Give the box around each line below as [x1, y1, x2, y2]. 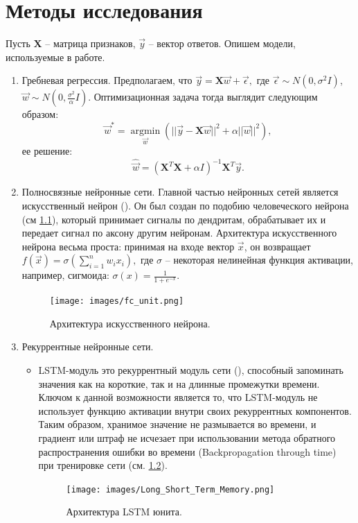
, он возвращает [244, 239, 311, 253]
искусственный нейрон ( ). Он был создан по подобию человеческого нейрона [21, 198, 349, 213]
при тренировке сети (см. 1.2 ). [38, 458, 168, 472]
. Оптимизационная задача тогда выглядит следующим [88, 89, 318, 104]
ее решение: [21, 144, 73, 158]
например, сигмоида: [21, 268, 109, 282]
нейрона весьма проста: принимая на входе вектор [21, 239, 235, 253]
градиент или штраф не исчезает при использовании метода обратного [38, 431, 336, 445]
